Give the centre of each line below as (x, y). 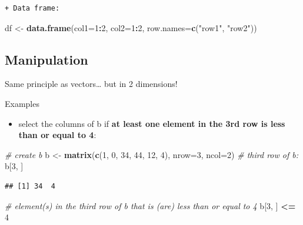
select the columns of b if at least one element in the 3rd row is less (152, 123)
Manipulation (46, 59)
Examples (22, 103)
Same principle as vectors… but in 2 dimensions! (91, 84)
